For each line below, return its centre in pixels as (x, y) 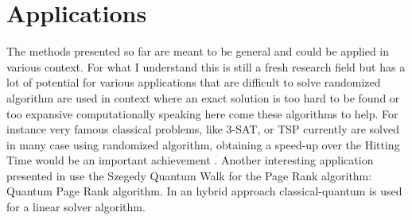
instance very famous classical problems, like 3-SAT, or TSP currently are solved (203, 129)
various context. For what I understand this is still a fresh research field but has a (206, 66)
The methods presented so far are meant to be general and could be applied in (198, 51)
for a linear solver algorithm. (76, 207)
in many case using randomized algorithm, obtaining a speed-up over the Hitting (203, 144)
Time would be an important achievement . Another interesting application (190, 160)
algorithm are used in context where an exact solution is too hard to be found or (203, 97)
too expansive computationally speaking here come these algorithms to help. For (202, 113)
